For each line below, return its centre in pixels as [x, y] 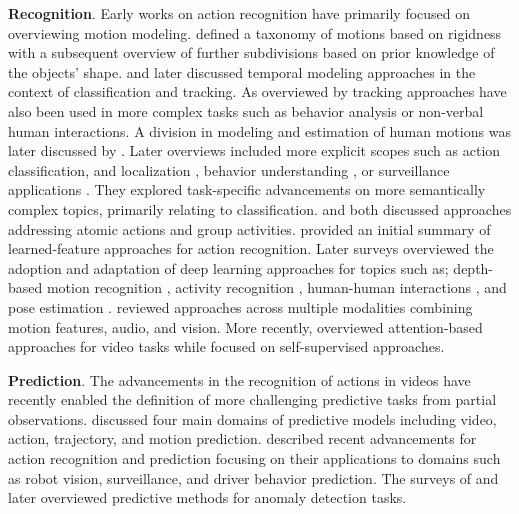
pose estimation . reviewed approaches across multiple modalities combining [240, 306]
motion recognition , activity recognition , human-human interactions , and [276, 287]
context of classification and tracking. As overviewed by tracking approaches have [257, 91]
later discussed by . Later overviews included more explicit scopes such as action [254, 150]
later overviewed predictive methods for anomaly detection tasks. [207, 497]
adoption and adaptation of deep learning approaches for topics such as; [228, 267]
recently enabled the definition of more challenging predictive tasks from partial [252, 399]
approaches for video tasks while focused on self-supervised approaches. [226, 346]
